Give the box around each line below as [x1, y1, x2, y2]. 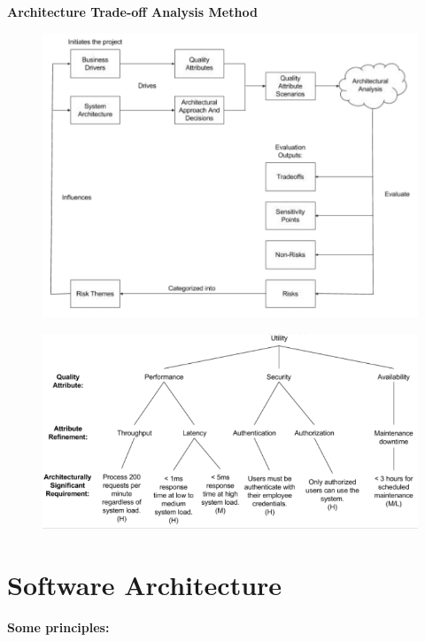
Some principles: [7, 617, 110, 636]
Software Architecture [7, 566, 282, 602]
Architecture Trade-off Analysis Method [7, 3, 258, 20]
